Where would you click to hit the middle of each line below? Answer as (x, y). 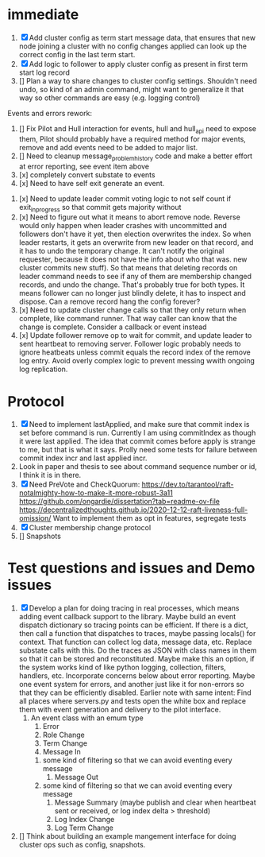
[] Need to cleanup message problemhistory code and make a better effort (136, 157)
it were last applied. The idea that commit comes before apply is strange (137, 441)
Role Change (63, 735)
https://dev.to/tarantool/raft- (188, 485)
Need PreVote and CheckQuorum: (84, 485)
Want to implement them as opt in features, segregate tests (150, 518)
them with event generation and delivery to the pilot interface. (120, 710)
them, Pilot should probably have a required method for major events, (132, 139)
